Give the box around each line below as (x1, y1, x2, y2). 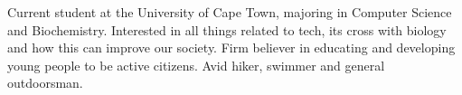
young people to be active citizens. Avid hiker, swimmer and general (7, 55, 385, 74)
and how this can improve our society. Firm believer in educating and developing (7, 38, 456, 57)
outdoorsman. (7, 73, 83, 92)
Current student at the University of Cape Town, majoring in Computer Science (7, 3, 452, 21)
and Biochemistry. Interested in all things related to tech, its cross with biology (7, 20, 447, 39)
